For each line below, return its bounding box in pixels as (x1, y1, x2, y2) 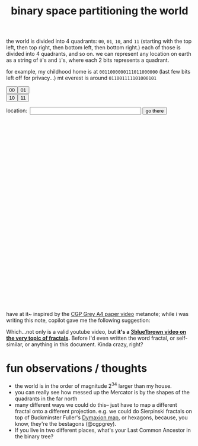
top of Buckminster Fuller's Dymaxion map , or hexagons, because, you (14, 414, 188, 421)
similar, (6, 341, 24, 348)
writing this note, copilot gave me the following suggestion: (6, 317, 151, 324)
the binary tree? (14, 432, 54, 440)
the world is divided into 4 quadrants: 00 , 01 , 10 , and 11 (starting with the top (6, 37, 192, 45)
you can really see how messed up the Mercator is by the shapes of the (14, 388, 190, 396)
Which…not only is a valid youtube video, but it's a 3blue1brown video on (6, 328, 187, 336)
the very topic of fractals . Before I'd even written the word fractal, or (6, 334, 175, 342)
